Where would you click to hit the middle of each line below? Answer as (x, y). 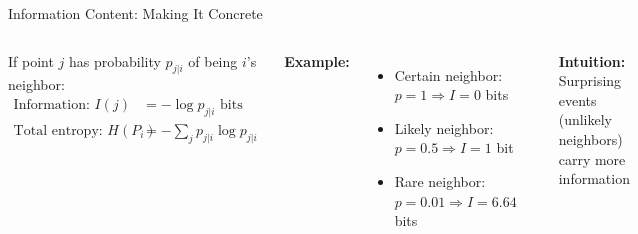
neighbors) (590, 138)
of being (213, 60)
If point (31, 60)
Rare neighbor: (440, 180)
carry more (592, 158)
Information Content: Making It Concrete (135, 13)
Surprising (590, 80)
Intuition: (592, 60)
